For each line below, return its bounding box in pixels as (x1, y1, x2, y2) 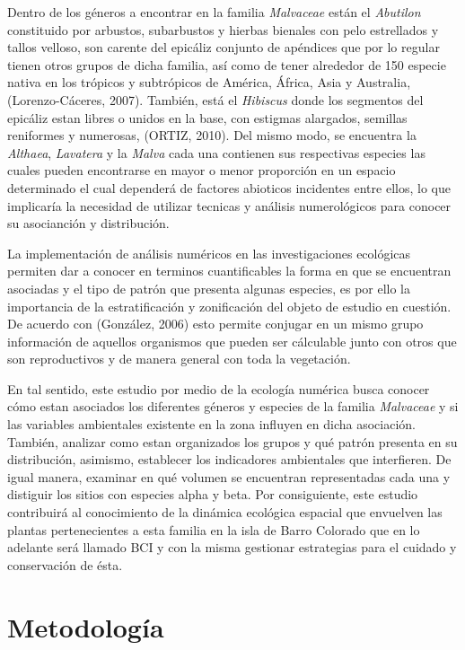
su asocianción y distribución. (7, 214, 170, 233)
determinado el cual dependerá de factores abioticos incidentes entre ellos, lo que (7, 178, 451, 197)
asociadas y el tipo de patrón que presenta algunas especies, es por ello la (7, 278, 411, 297)
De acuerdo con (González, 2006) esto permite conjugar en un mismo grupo (7, 314, 424, 333)
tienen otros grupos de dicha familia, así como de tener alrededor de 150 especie (7, 55, 446, 74)
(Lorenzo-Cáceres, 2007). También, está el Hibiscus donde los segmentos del (7, 90, 424, 109)
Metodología (7, 608, 164, 645)
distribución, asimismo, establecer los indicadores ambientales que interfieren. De (7, 450, 452, 469)
